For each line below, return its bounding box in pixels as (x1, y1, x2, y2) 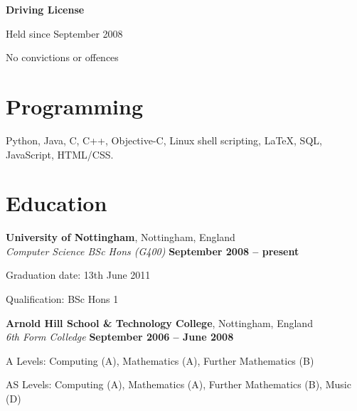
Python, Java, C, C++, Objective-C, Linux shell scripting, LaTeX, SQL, (6, 132, 322, 147)
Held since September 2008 (6, 26, 123, 41)
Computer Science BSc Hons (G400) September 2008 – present (6, 243, 299, 258)
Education (6, 188, 107, 218)
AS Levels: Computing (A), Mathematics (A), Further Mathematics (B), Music (6, 377, 351, 392)
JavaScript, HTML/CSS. (6, 146, 114, 161)
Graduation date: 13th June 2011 (6, 267, 151, 282)
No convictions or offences (6, 50, 119, 65)
